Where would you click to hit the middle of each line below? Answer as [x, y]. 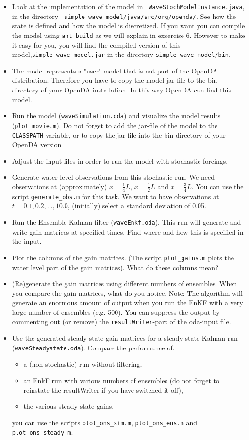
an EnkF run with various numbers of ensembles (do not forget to [121, 380]
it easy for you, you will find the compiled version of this [96, 45]
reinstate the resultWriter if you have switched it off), [103, 390]
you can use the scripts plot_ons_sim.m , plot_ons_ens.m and [104, 422]
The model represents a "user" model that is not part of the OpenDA [115, 70]
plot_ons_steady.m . [42, 432]
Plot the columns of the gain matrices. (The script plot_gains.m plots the [123, 257]
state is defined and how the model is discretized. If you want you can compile [128, 26]
